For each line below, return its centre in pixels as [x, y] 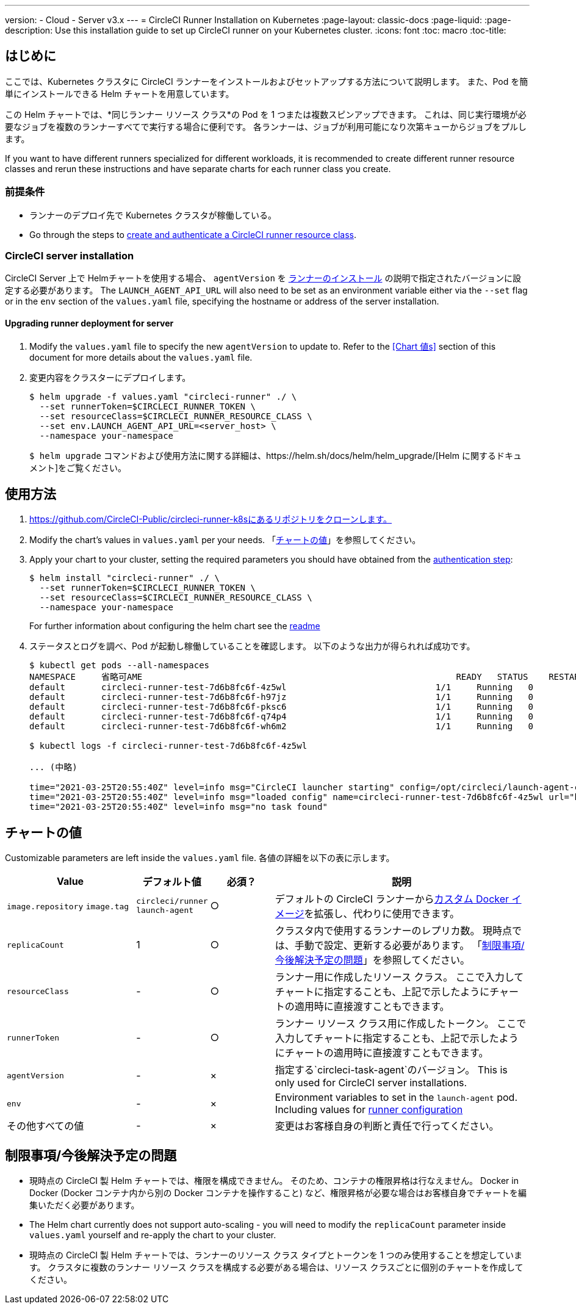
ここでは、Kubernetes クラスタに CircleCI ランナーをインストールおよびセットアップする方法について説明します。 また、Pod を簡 [267, 81]
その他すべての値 [45, 1126]
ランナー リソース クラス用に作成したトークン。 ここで [401, 1024]
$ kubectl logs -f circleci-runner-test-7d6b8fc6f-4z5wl [168, 746]
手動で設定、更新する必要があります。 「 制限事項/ [409, 946]
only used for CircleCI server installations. [371, 1083]
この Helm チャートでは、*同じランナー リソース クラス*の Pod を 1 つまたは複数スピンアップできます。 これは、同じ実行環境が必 [266, 114]
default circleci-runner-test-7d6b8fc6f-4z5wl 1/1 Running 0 [282, 687]
